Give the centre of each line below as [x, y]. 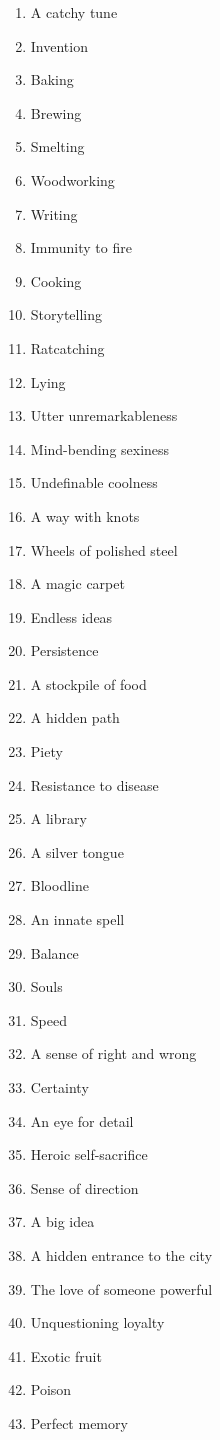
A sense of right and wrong [113, 1053]
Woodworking [72, 179]
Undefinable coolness [94, 482]
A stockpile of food [88, 683]
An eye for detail [82, 1120]
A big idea [62, 1221]
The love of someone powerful [121, 1288]
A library [58, 818]
